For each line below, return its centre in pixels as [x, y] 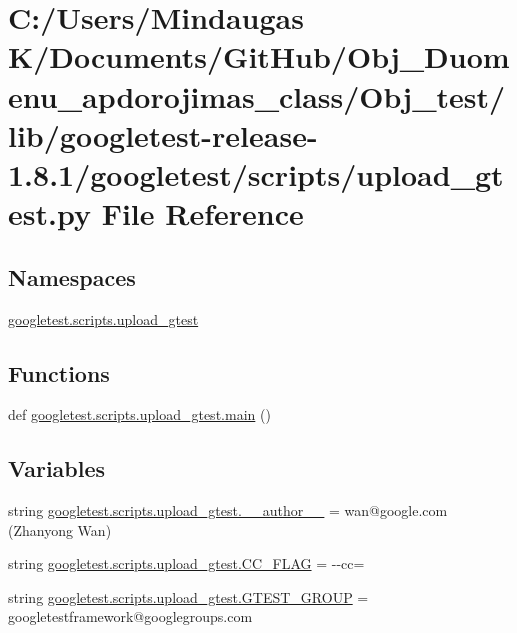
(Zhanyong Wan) [60, 529]
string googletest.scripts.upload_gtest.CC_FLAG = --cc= [186, 563]
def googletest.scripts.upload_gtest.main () [139, 414]
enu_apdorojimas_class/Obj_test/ [257, 95]
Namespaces [72, 276]
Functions [59, 372]
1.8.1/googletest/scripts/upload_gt [256, 173]
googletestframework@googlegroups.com [130, 616]
